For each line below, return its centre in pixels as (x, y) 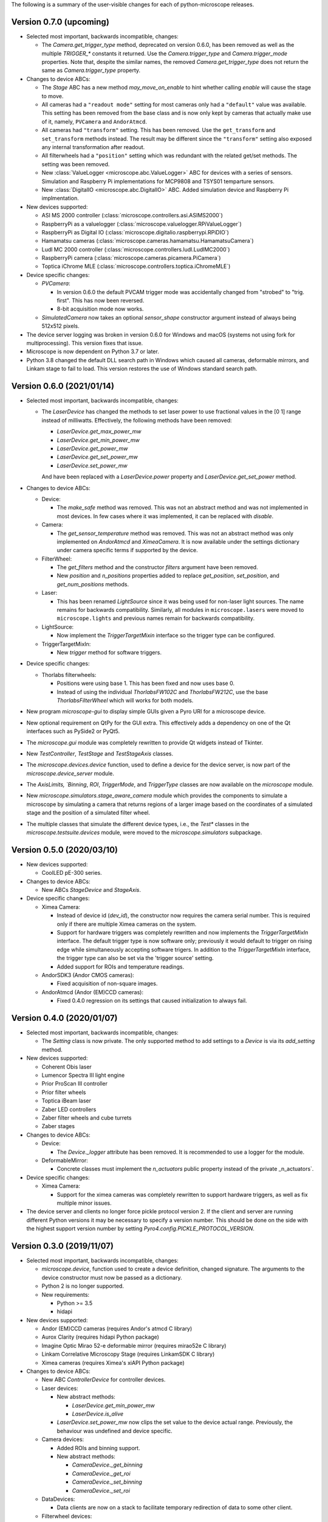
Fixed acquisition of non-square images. (107, 984)
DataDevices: (58, 1499)
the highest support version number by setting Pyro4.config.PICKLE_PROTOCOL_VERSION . (141, 1229)
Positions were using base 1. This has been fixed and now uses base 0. (146, 683)
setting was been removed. (76, 164)
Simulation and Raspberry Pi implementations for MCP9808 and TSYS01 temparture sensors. (158, 181)
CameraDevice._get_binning (107, 1465)
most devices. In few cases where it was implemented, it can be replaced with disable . (165, 516)
